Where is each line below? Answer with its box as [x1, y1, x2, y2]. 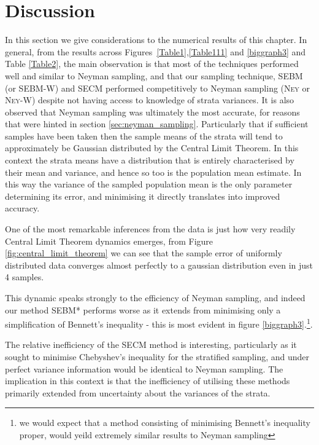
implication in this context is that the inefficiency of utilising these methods [5, 374, 290, 387]
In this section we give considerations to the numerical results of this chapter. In [5, 33, 307, 46]
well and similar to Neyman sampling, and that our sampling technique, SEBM [5, 69, 303, 82]
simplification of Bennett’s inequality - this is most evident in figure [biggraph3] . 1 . [5, 316, 313, 330]
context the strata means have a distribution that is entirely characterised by [5, 154, 294, 167]
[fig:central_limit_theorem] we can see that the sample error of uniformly [5, 246, 282, 259]
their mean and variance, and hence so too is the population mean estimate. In [5, 165, 302, 178]
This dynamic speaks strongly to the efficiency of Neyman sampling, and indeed [5, 291, 306, 304]
